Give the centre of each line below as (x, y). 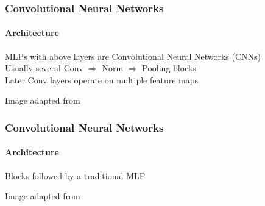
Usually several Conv (44, 68)
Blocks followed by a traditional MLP (75, 175)
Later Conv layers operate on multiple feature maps (102, 80)
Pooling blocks (169, 68)
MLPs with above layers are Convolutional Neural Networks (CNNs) (133, 56)
